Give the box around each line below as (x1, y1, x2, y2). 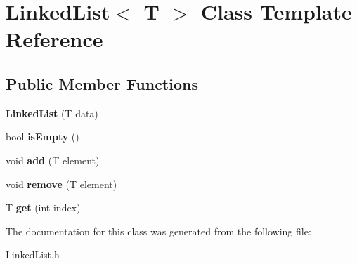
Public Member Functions (6, 72, 198, 94)
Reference (6, 25, 103, 53)
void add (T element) (6, 152, 100, 167)
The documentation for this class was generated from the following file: (6, 223, 311, 238)
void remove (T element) (6, 176, 117, 191)
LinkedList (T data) (6, 105, 98, 120)
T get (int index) (6, 200, 81, 215)
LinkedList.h (6, 247, 60, 262)
